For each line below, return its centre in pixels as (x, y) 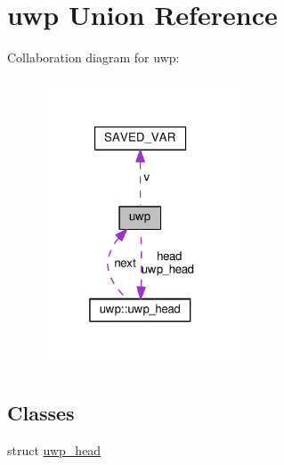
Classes (41, 412)
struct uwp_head (54, 449)
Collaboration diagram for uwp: (93, 57)
